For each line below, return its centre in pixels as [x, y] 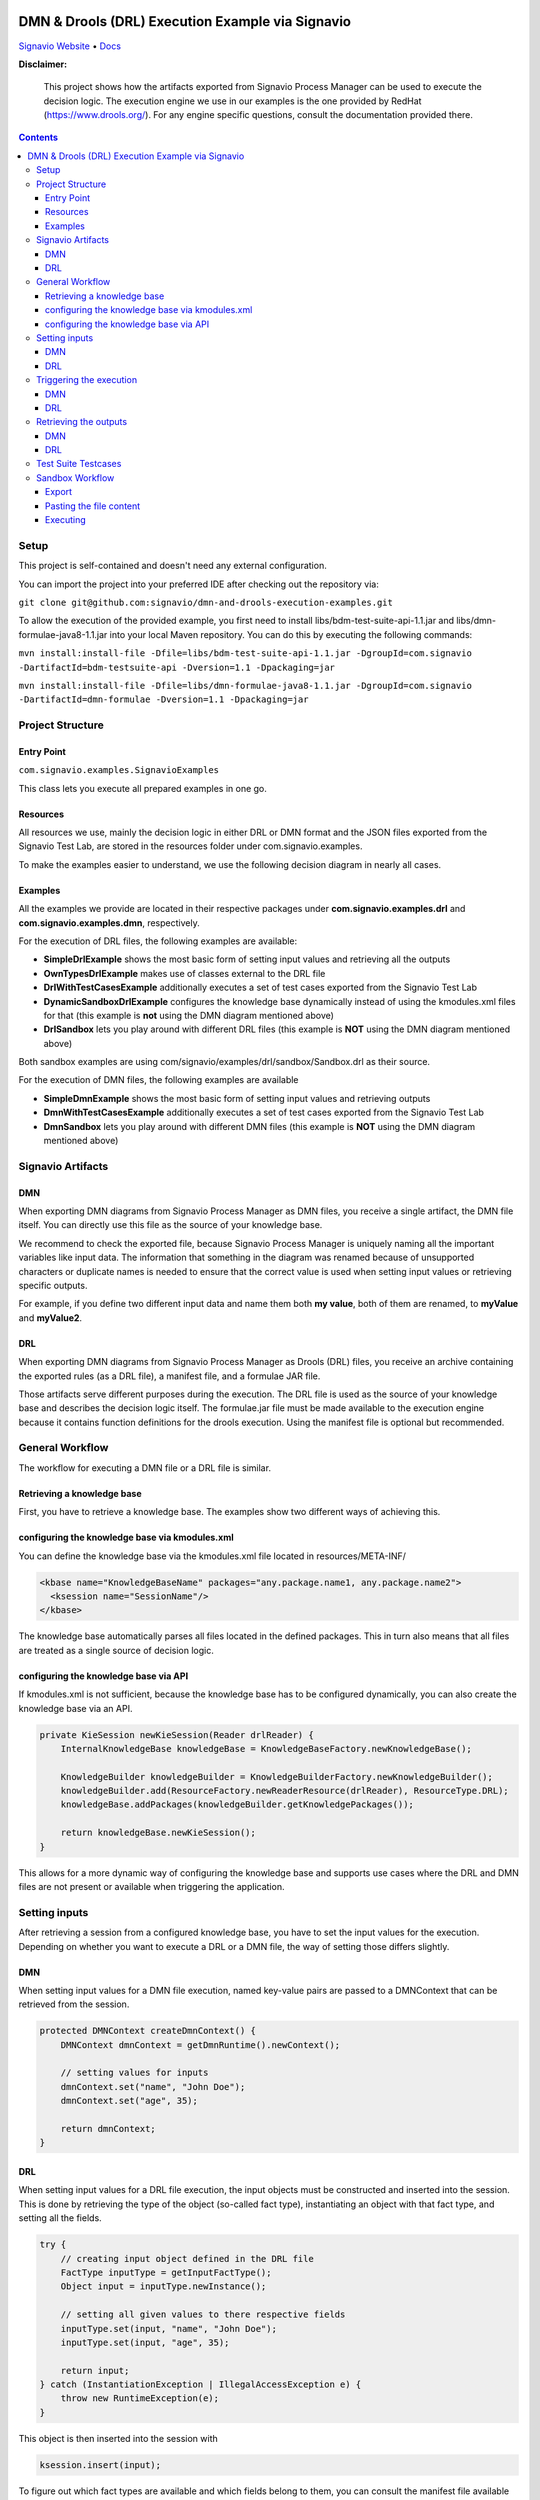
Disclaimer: [43, 64]
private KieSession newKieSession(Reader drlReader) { [176, 1734]
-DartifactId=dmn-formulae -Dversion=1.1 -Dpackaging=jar [163, 699]
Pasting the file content [93, 506]
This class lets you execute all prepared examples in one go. [142, 788]
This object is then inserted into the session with [118, 2438]
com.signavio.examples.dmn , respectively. [109, 922]
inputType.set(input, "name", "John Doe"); [168, 2328]
